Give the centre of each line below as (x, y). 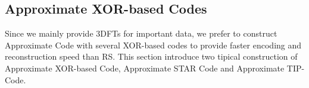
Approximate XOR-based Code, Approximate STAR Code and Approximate (145, 68)
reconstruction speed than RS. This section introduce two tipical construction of (151, 56)
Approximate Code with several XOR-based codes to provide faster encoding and (153, 45)
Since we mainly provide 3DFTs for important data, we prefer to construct (141, 33)
